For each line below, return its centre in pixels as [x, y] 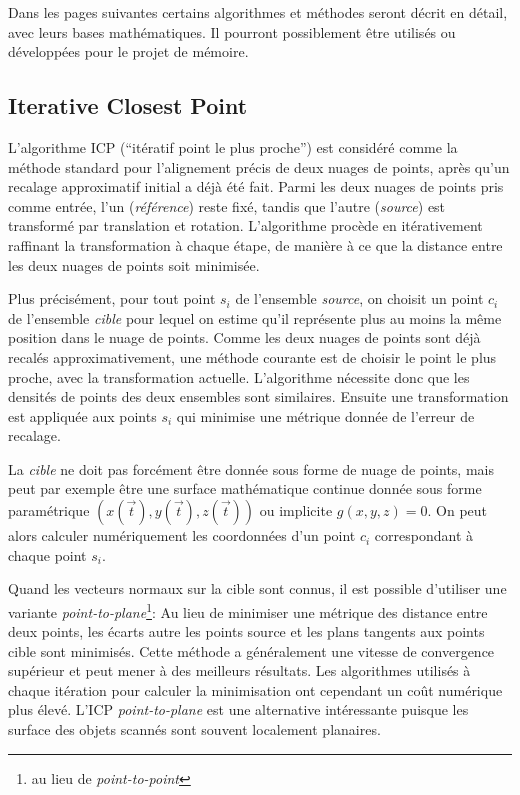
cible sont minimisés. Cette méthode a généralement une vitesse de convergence [251, 650]
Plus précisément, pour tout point [112, 298]
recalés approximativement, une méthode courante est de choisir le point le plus [252, 356]
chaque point [47, 554]
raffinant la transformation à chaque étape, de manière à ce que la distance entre [255, 244]
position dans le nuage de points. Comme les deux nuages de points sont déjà [244, 337]
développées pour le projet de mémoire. [128, 51]
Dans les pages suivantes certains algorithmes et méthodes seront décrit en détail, [258, 12]
